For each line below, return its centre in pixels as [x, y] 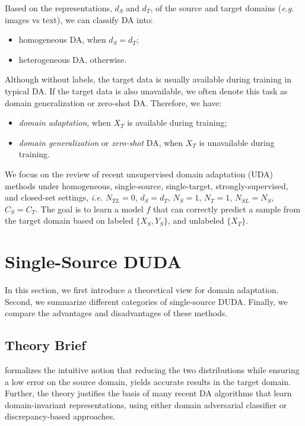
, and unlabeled [196, 220]
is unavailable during [237, 142]
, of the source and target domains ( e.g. [222, 8]
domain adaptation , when [65, 123]
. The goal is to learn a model [90, 209]
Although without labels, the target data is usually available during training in [148, 79]
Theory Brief [45, 345]
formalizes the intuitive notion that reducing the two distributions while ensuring [152, 370]
